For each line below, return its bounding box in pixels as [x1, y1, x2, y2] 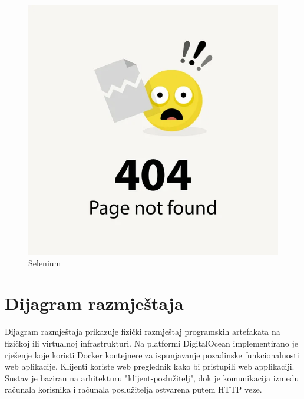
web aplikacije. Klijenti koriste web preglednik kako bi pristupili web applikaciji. [5, 360, 295, 372]
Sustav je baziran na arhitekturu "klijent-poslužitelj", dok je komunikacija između [5, 371, 299, 384]
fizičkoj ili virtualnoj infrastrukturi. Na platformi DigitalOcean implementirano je [5, 337, 298, 349]
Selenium [28, 256, 61, 269]
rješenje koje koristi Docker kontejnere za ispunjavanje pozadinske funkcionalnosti [5, 348, 299, 361]
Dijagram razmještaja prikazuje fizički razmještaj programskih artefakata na [5, 325, 280, 338]
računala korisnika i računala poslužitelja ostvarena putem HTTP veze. [5, 383, 262, 395]
